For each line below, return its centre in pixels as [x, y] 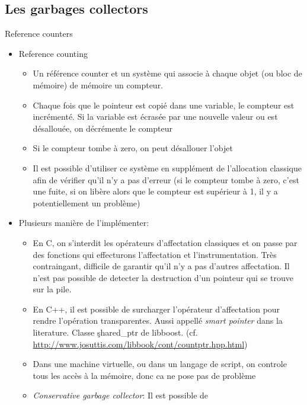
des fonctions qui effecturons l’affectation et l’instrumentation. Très [155, 254]
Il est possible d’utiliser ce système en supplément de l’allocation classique [167, 168]
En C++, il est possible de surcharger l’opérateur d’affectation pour [156, 309]
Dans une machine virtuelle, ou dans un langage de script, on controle [160, 364]
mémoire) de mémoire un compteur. [98, 84]
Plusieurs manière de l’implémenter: [84, 223]
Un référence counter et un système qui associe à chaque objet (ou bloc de [167, 73]
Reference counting [53, 53]
